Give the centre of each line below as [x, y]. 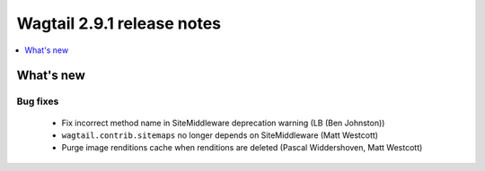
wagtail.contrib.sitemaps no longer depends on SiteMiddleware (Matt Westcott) [220, 135]
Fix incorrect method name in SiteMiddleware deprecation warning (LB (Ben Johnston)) [223, 123]
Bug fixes [38, 101]
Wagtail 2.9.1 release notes [119, 23]
